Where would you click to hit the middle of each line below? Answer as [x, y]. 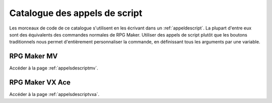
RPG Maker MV [33, 56]
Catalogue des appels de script [76, 13]
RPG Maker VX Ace [40, 82]
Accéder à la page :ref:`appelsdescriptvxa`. [54, 94]
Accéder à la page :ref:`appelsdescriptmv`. [54, 68]
